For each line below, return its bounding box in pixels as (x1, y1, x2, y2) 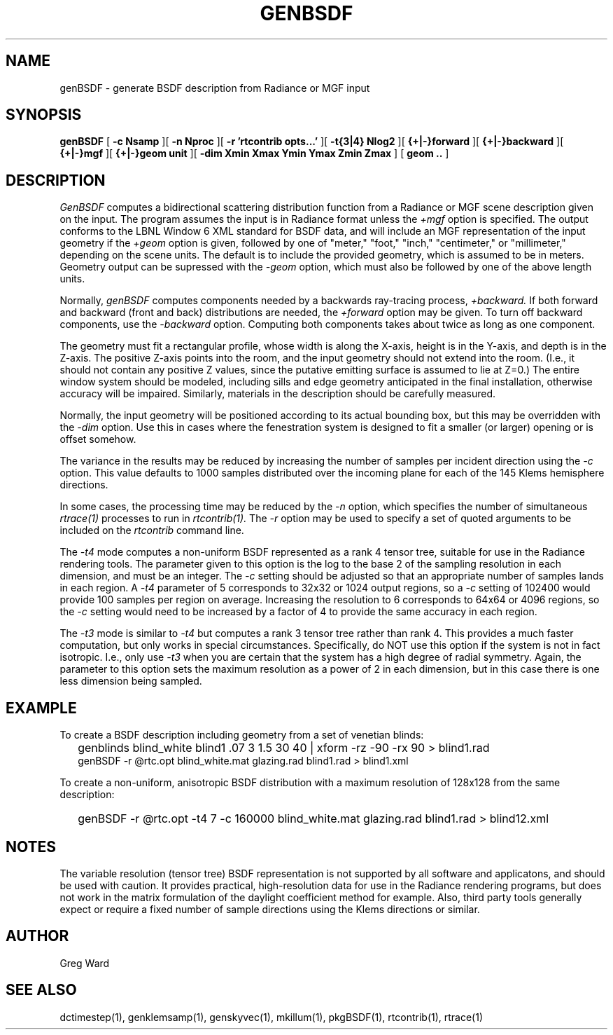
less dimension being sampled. (59, 675, 202, 687)
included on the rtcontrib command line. (59, 524, 244, 537)
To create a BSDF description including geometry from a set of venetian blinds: (59, 729, 424, 741)
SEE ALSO (6, 981, 77, 999)
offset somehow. (59, 433, 136, 446)
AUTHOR (6, 927, 69, 945)
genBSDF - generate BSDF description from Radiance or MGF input (59, 81, 370, 94)
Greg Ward (59, 957, 110, 969)
